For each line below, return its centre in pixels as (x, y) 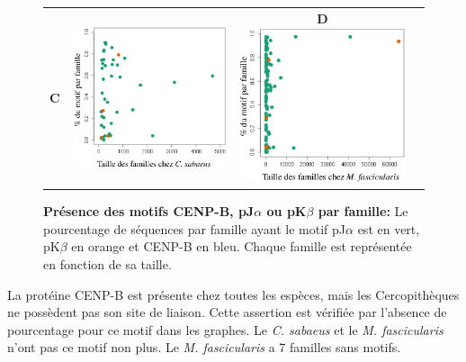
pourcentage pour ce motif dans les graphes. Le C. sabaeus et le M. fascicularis (225, 329)
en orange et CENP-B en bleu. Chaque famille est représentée (242, 246)
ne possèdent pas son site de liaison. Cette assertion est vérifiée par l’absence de (227, 312)
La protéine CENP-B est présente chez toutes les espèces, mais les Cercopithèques (233, 294)
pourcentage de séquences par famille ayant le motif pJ (195, 228)
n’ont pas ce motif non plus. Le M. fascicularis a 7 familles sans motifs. (204, 347)
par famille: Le (363, 211)
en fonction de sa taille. (108, 264)
